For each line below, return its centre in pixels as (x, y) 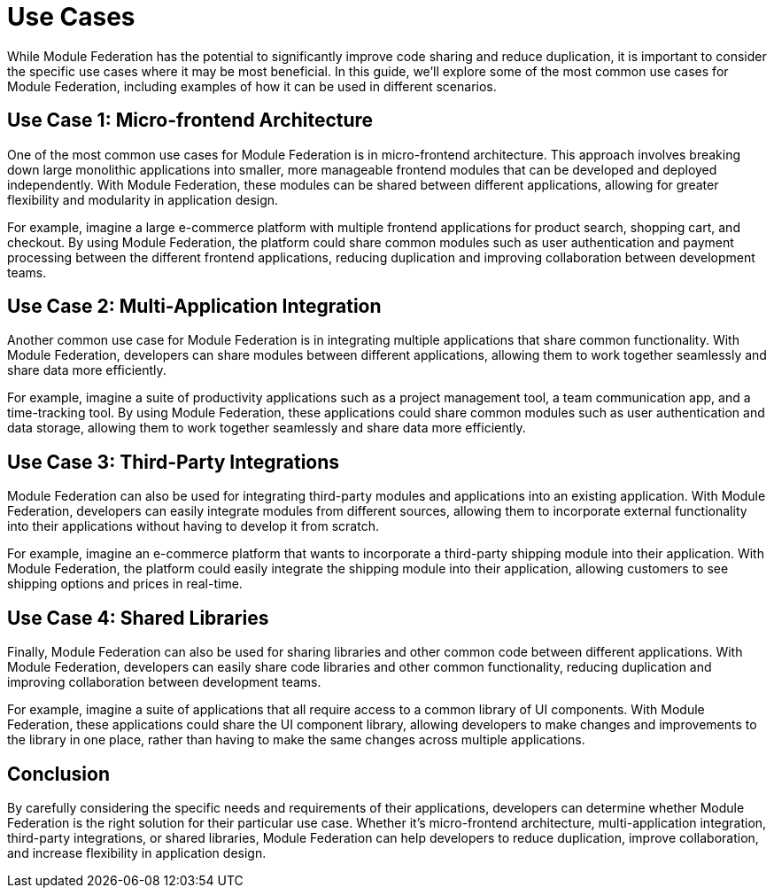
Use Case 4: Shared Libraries (138, 618)
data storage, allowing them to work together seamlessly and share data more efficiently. (267, 428)
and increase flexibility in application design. (137, 852)
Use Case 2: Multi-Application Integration (194, 307)
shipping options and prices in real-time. (125, 584)
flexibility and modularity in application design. (143, 199)
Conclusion (59, 774)
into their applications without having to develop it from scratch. (193, 526)
